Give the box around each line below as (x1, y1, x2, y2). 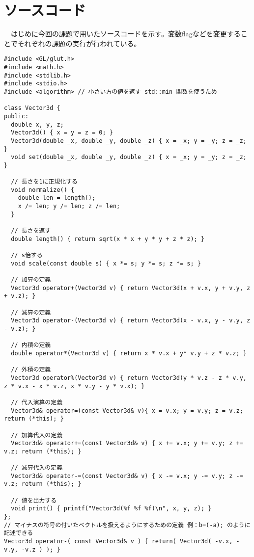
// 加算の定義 (11, 276, 51, 284)
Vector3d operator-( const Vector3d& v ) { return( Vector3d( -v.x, (4, 538, 233, 545)
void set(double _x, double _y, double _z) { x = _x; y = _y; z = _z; (11, 154, 247, 161)
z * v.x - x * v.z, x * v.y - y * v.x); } (4, 382, 145, 390)
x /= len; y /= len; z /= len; (18, 203, 120, 210)
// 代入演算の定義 (11, 398, 63, 406)
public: (4, 112, 29, 120)
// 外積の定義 (11, 366, 51, 373)
